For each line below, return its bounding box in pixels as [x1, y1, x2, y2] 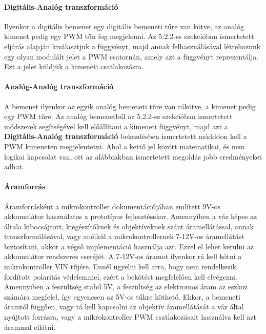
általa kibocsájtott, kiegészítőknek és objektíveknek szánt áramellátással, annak [4, 221, 254, 231]
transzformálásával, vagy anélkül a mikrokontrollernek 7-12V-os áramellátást [4, 231, 244, 242]
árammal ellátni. [4, 321, 56, 332]
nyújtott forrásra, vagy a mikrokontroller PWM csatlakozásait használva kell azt [4, 311, 256, 322]
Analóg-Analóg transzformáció [4, 81, 114, 92]
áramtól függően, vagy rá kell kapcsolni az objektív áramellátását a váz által [4, 301, 244, 312]
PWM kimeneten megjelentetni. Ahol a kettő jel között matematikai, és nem [4, 141, 245, 151]
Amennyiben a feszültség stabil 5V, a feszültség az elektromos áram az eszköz [4, 281, 248, 292]
